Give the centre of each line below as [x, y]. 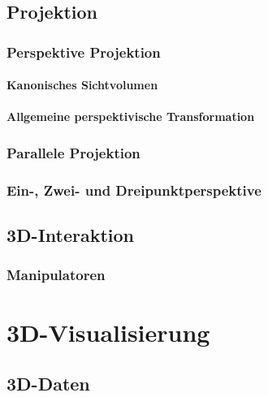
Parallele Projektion [73, 152]
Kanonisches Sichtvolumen [82, 85]
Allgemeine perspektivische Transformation [131, 117]
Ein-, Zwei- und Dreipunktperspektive [134, 190]
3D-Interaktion [71, 235]
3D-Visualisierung [108, 332]
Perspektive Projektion [84, 52]
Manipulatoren [56, 275]
